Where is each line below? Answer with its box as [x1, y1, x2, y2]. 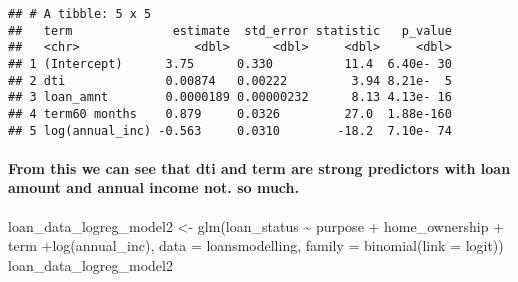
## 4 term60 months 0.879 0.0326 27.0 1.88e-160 [8, 106, 452, 121]
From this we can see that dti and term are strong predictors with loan [8, 157, 511, 178]
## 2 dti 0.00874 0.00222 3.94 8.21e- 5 [8, 73, 452, 88]
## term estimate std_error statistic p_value [8, 23, 452, 38]
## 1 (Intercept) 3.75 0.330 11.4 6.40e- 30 [8, 56, 452, 71]
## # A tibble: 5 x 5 [8, 7, 152, 21]
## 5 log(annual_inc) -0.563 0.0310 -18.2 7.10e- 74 [8, 123, 452, 138]
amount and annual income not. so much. [8, 177, 299, 198]
